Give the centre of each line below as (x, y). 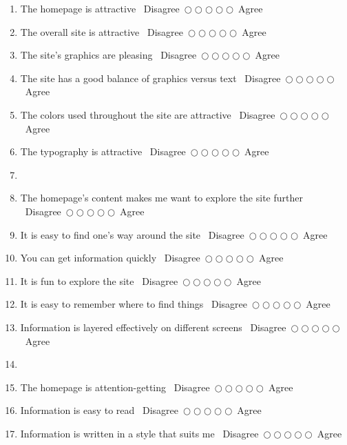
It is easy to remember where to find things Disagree (134, 304)
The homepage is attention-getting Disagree (115, 387)
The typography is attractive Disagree (103, 151)
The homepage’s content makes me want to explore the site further (161, 198)
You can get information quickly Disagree (110, 258)
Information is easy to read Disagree (99, 410)
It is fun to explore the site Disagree (99, 280)
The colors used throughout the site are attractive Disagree (148, 114)
